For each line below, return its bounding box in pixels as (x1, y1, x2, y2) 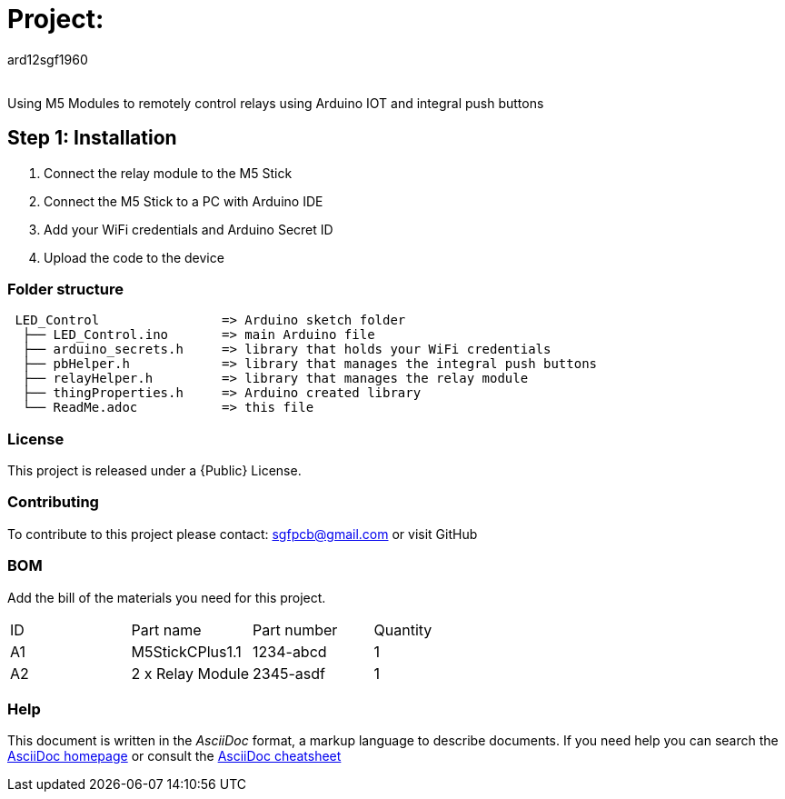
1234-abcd (253, 642, 327, 661)
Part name (131, 620, 202, 639)
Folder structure (7, 279, 124, 298)
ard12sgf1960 (7, 51, 88, 67)
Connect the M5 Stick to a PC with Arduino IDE (44, 193, 323, 209)
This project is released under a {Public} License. (7, 463, 302, 479)
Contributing (7, 493, 99, 512)
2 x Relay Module (131, 664, 250, 683)
